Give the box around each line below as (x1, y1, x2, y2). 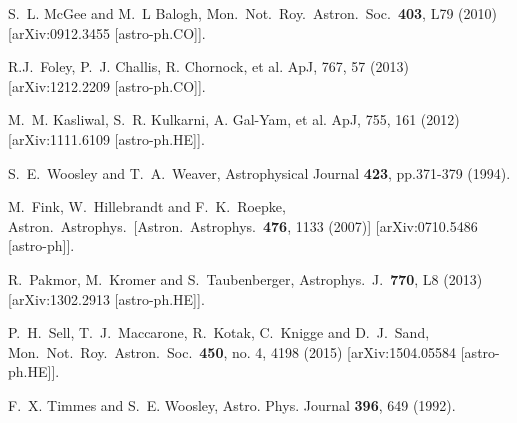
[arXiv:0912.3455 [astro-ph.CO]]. (8, 22, 206, 43)
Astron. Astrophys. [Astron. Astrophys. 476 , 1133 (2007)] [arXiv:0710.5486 (8, 215, 478, 236)
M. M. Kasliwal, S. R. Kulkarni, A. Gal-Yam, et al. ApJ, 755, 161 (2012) (8, 109, 460, 130)
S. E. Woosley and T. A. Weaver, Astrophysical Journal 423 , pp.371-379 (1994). (8, 162, 511, 183)
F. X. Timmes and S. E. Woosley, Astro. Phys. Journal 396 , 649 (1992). (8, 394, 456, 415)
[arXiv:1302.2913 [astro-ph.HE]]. (8, 288, 205, 309)
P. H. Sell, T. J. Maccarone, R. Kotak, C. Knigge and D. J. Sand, (8, 322, 430, 343)
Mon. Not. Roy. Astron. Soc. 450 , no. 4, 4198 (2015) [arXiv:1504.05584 (8, 341, 457, 362)
